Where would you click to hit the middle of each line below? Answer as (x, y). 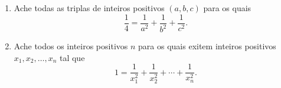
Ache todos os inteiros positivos (71, 46)
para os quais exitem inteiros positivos (207, 46)
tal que (72, 57)
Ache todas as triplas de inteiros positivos (89, 8)
